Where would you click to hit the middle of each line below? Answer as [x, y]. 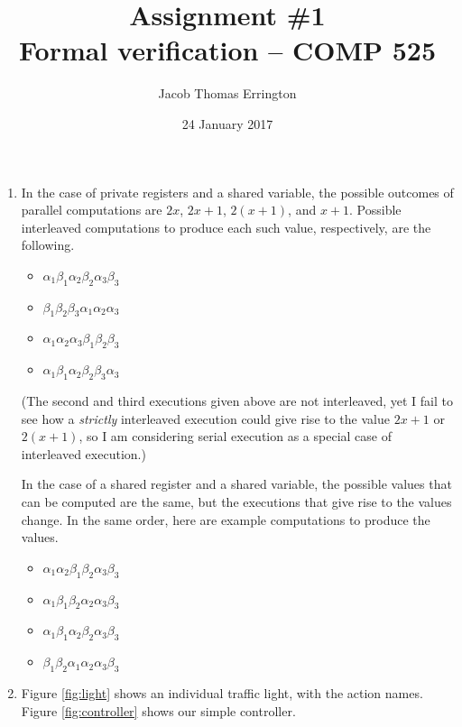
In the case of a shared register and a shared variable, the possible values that [236, 484]
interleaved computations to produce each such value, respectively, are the [226, 227]
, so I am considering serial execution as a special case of [235, 436]
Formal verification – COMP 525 [227, 50]
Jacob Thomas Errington [227, 93]
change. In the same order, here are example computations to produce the [226, 519]
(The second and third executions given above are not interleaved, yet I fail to [237, 401]
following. [48, 245]
